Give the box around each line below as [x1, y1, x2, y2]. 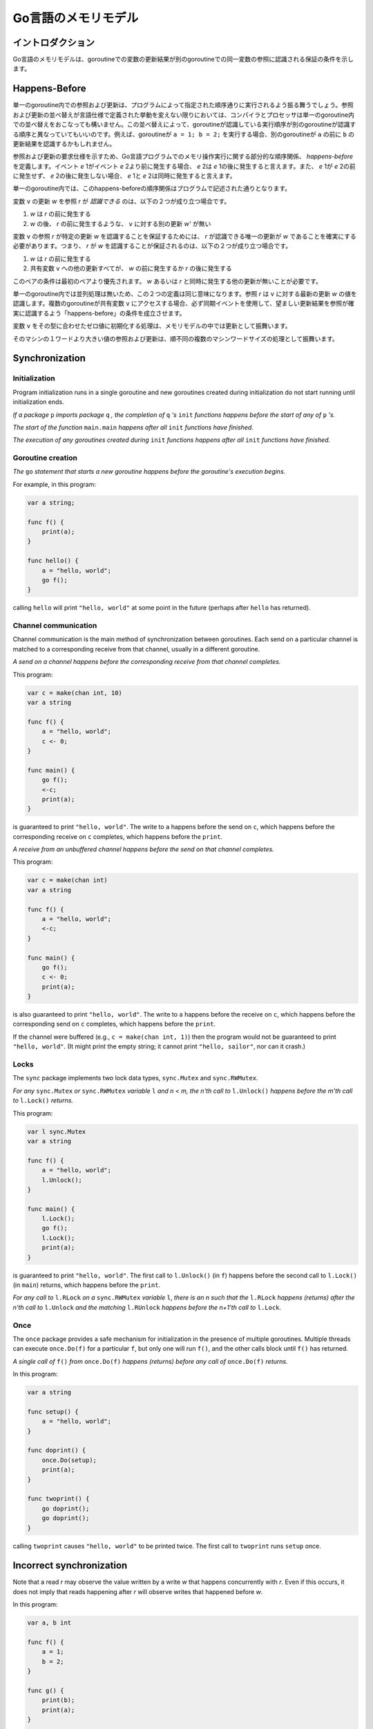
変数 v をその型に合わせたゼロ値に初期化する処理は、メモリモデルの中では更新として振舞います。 [12, 322, 291, 330]
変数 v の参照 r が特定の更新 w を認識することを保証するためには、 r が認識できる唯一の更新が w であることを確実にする [12, 232, 357, 241]
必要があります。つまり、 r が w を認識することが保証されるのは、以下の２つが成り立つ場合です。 [12, 242, 292, 250]
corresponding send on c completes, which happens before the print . [12, 1020, 216, 1028]
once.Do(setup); [41, 1456, 97, 1464]
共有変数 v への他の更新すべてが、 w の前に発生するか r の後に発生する [30, 264, 232, 272]
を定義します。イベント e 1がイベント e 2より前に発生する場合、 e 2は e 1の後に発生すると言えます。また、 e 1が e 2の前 [12, 162, 356, 170]
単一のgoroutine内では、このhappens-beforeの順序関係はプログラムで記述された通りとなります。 [12, 184, 291, 193]
